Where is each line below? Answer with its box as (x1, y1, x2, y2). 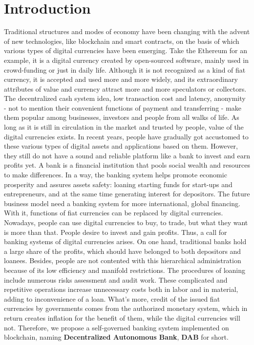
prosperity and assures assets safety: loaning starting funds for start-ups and (4, 179, 233, 189)
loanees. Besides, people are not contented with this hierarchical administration (4, 255, 241, 266)
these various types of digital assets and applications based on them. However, (4, 141, 238, 151)
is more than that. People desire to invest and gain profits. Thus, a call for (4, 227, 227, 237)
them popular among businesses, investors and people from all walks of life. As (4, 112, 239, 122)
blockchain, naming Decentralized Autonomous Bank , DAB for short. (4, 332, 229, 342)
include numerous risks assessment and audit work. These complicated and (4, 274, 228, 285)
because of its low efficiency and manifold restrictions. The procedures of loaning (4, 265, 246, 275)
